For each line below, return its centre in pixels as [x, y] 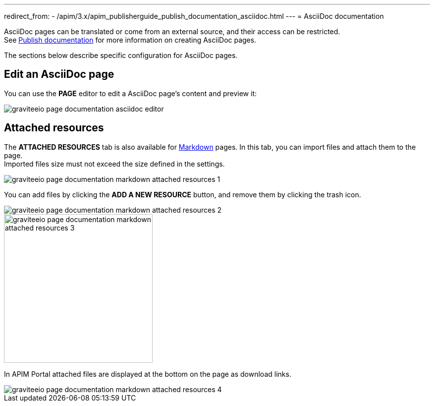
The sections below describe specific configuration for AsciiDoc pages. [121, 55]
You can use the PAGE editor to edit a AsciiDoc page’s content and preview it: [131, 93]
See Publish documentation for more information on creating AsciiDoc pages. [130, 40]
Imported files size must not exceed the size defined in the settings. [114, 164]
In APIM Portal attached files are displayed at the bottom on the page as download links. [148, 374]
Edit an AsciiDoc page [59, 74]
